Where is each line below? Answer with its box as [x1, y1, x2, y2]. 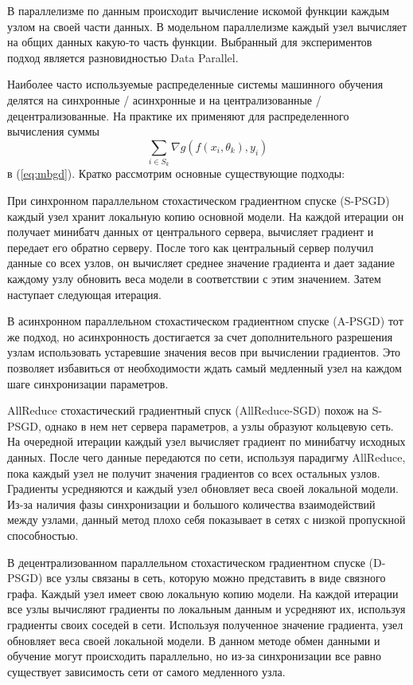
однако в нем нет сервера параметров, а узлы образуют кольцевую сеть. [45, 417, 394, 434]
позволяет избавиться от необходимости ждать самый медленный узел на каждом [7, 360, 402, 376]
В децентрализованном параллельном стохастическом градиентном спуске [7, 553, 365, 570]
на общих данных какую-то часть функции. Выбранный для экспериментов [7, 33, 372, 50]
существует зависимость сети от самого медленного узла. [7, 663, 286, 679]
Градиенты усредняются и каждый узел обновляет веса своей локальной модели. [7, 480, 399, 497]
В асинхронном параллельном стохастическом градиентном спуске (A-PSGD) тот [7, 313, 403, 329]
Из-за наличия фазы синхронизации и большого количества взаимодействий [7, 495, 376, 512]
